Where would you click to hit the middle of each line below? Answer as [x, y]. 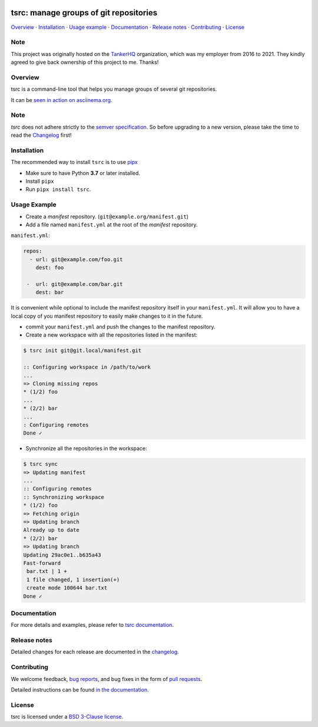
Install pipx [40, 181]
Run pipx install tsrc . [58, 189]
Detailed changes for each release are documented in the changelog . [95, 652]
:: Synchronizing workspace [64, 497]
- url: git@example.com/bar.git [75, 284]
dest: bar [50, 292]
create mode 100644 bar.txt [67, 588]
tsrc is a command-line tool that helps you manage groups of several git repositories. [114, 89]
